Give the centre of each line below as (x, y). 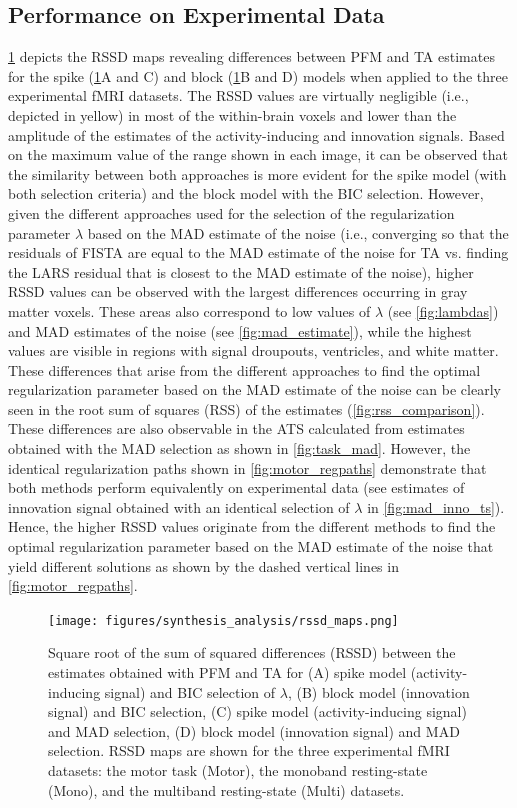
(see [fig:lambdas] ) (443, 310)
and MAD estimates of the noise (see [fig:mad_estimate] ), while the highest (240, 330)
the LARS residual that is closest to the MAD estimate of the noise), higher (241, 271)
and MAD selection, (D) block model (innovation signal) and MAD (254, 730)
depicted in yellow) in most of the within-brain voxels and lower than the (232, 114)
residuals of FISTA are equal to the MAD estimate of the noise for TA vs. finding (258, 252)
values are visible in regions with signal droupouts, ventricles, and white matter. (253, 350)
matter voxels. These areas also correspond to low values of (189, 310)
